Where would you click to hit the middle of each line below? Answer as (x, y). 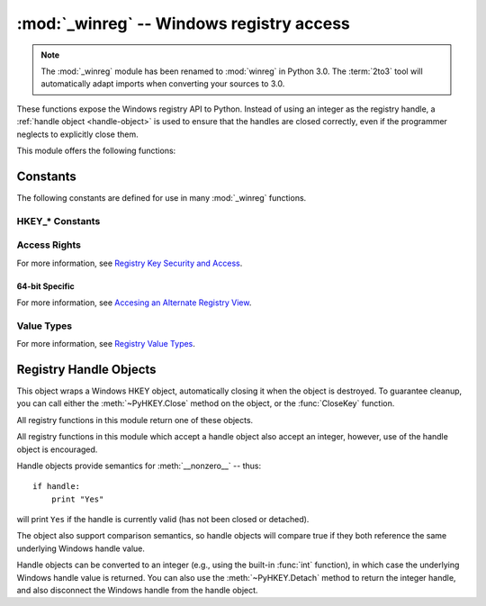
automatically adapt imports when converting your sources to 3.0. (163, 84)
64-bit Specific (46, 286)
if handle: (57, 487)
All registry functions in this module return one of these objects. (135, 420)
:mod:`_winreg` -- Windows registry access (184, 23)
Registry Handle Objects (86, 369)
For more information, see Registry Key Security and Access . (130, 263)
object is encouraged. (57, 449)
